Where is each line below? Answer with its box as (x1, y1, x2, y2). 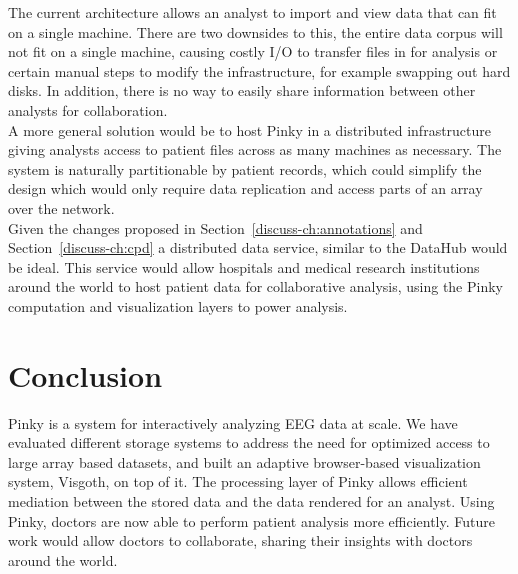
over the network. (8, 197, 115, 218)
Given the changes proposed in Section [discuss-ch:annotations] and (8, 217, 423, 238)
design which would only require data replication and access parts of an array (8, 178, 483, 199)
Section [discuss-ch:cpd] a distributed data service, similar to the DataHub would (8, 237, 508, 258)
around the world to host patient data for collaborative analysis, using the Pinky (8, 276, 503, 297)
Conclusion (8, 354, 163, 395)
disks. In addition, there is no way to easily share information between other (8, 80, 476, 101)
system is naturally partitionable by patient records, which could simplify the (8, 158, 482, 179)
